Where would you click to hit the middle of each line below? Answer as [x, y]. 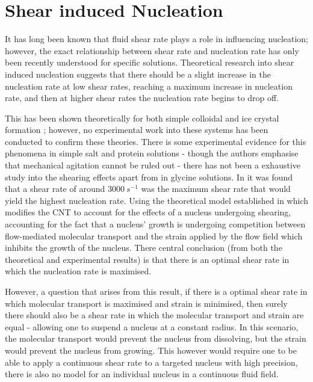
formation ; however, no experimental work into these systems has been [137, 130]
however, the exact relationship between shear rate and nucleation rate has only [152, 50]
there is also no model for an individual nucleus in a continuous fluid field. [142, 374]
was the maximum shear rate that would [216, 189]
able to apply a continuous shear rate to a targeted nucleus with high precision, [151, 362]
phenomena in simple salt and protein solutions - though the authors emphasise [152, 153]
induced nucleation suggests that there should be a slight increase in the [138, 74]
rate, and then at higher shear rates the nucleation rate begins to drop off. [142, 98]
